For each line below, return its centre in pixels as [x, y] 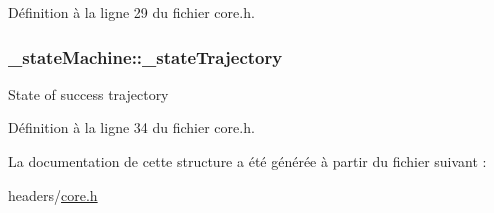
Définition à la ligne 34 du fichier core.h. [131, 127]
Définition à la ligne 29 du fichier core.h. [131, 12]
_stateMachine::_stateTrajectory [145, 56]
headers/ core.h [53, 194]
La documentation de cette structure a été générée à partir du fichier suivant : [247, 161]
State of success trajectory [88, 93]
